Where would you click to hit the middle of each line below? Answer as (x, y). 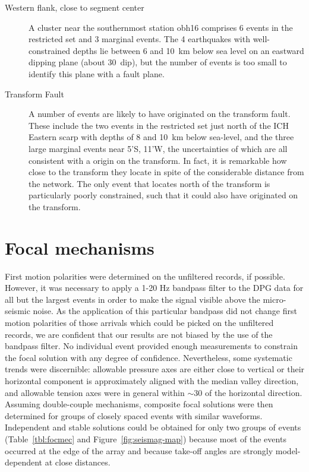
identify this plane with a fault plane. (97, 73)
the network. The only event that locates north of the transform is (149, 183)
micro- (275, 299)
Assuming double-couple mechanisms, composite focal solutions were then (139, 404)
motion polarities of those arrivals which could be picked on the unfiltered (139, 322)
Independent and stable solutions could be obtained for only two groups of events (153, 427)
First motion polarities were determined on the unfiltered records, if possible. (145, 276)
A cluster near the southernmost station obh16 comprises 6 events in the (161, 27)
